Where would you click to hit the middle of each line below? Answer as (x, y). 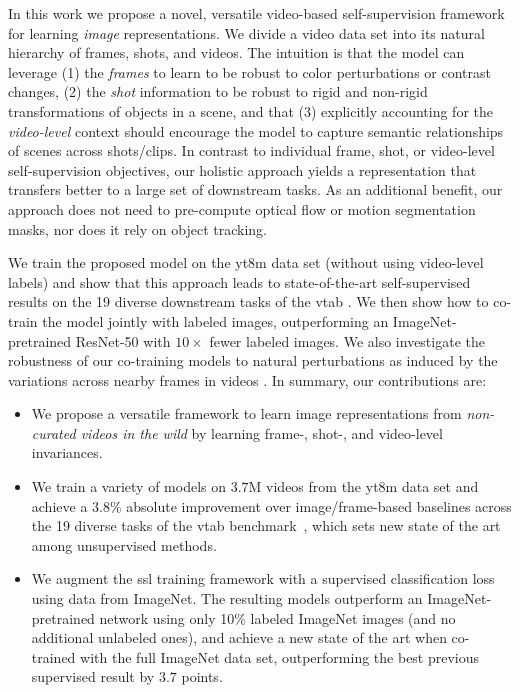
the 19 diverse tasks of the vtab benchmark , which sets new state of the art (266, 525)
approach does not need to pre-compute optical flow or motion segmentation (242, 208)
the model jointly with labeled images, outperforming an (215, 320)
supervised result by (93, 676)
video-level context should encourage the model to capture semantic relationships (256, 130)
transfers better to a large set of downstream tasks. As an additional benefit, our (255, 189)
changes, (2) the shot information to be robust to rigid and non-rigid (218, 91)
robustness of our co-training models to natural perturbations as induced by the (253, 360)
